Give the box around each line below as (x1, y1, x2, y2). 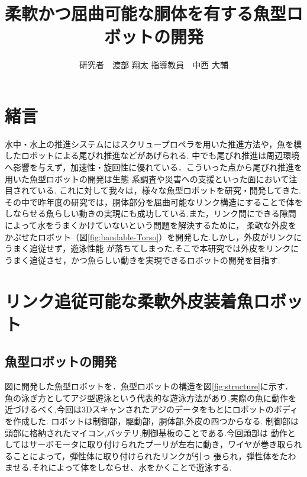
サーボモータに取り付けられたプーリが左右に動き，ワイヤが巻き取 (29, 438, 286, 450)
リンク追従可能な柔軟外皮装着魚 (5, 288, 254, 312)
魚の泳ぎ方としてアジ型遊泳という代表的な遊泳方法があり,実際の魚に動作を (5, 391, 296, 404)
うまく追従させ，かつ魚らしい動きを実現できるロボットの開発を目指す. (5, 253, 280, 266)
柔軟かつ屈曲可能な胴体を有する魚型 (5, 1, 287, 25)
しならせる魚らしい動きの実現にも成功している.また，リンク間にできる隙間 (5, 207, 296, 220)
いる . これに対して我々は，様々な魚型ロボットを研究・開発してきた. (37, 184, 301, 196)
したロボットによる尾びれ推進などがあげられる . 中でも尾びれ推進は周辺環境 (5, 149, 300, 162)
